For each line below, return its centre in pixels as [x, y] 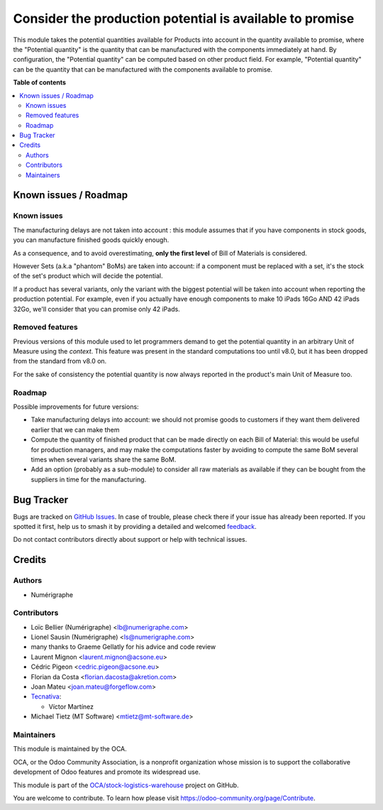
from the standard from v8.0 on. [60, 361]
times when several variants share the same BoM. [104, 459]
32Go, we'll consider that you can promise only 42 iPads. [96, 309]
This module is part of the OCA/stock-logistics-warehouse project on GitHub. [126, 785]
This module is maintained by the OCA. [70, 749]
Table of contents [40, 82]
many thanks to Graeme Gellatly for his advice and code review [123, 647]
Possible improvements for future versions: [76, 406]
